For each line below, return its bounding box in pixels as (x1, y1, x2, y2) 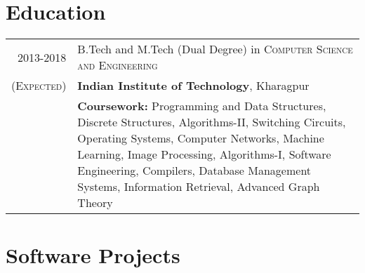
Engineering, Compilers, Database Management (77, 162, 312, 179)
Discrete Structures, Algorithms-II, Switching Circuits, (77, 114, 346, 131)
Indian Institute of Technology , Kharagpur (77, 77, 310, 94)
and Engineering (77, 57, 158, 74)
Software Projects (6, 241, 180, 269)
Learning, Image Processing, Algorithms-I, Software (77, 146, 331, 163)
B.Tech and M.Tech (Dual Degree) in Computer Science (77, 41, 353, 58)
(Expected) (11, 77, 67, 94)
